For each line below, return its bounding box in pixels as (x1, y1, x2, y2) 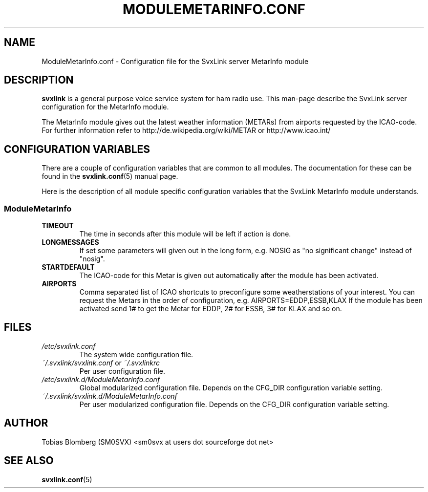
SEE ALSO (4, 454, 54, 467)
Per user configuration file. (79, 366, 166, 375)
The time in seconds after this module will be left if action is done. (79, 230, 291, 238)
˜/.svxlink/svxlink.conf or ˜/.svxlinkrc (42, 358, 160, 367)
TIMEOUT (42, 221, 74, 230)
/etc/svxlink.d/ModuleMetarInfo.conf (42, 375, 160, 384)
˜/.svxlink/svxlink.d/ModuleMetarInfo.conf (42, 391, 177, 400)
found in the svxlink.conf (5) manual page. (42, 172, 178, 181)
